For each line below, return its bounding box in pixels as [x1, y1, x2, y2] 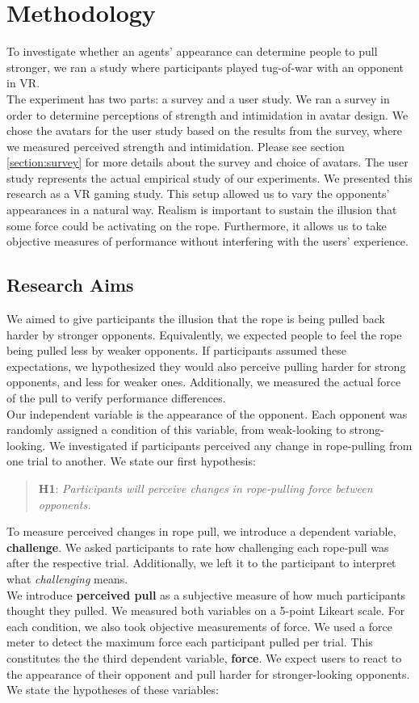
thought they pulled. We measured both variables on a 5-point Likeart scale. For [6, 602, 405, 619]
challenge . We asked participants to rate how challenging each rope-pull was [6, 538, 389, 555]
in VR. [6, 74, 40, 91]
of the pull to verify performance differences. [6, 389, 226, 406]
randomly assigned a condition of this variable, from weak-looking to [6, 421, 346, 438]
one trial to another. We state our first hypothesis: [6, 453, 256, 469]
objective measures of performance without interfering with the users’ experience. [6, 233, 409, 250]
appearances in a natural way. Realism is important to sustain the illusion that [6, 201, 397, 218]
